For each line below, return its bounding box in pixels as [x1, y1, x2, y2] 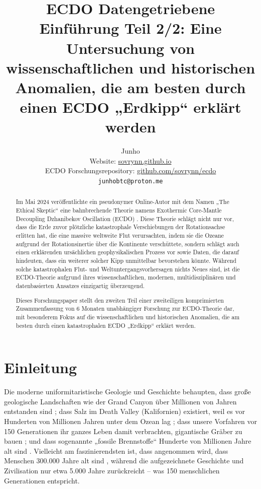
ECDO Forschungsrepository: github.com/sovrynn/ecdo [45, 165, 216, 176]
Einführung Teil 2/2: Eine [39, 18, 222, 38]
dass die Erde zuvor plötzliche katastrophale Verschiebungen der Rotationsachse [16, 223, 225, 231]
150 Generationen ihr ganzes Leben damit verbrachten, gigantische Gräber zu [4, 426, 242, 436]
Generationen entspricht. [4, 475, 80, 485]
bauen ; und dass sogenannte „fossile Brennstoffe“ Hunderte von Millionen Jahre [4, 436, 251, 446]
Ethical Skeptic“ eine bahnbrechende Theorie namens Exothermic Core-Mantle [16, 206, 222, 215]
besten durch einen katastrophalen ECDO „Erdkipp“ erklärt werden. [16, 321, 196, 329]
